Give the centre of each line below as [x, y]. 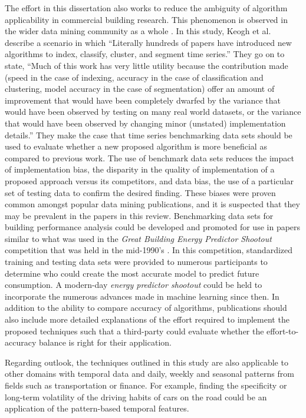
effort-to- [283, 331]
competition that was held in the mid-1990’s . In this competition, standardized [149, 250]
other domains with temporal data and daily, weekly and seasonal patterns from [149, 374]
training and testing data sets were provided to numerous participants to [136, 262]
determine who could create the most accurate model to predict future [132, 273]
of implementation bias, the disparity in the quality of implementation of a [140, 169]
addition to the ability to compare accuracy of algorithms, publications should [146, 308]
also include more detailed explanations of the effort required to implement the [147, 319]
